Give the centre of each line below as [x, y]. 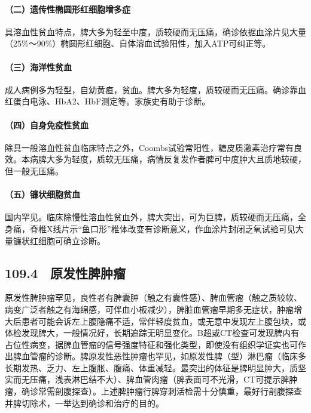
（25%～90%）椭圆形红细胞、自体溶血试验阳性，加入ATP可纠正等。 [138, 43]
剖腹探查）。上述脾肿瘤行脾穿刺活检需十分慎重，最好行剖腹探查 [178, 391]
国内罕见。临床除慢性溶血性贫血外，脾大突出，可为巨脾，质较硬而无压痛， [151, 217]
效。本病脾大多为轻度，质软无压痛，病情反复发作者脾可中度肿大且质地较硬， [155, 159]
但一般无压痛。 [34, 170]
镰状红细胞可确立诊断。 [59, 240]
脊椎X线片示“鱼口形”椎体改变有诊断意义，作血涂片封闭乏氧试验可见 [162, 228]
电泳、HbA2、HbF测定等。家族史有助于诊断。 [120, 101]
